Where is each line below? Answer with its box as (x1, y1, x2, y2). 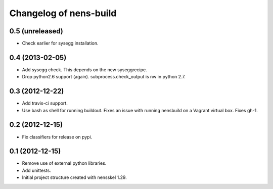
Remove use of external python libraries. (22, 160, 107, 166)
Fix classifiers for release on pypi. (22, 134, 93, 140)
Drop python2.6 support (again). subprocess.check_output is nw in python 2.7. (22, 74, 186, 80)
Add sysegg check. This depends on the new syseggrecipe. (22, 66, 147, 73)
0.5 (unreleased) (9, 27, 63, 35)
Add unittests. (22, 167, 52, 173)
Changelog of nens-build (9, 8, 117, 19)
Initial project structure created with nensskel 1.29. (22, 174, 127, 180)
